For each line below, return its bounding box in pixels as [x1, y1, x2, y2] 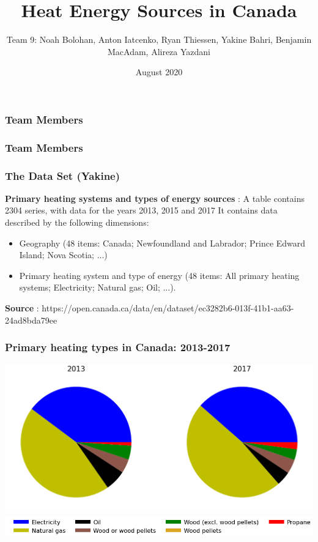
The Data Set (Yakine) [5, 168, 120, 183]
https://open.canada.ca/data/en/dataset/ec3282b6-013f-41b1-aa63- [42, 302, 294, 314]
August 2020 [135, 65, 183, 78]
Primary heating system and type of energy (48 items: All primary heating [19, 269, 300, 281]
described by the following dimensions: [5, 216, 149, 229]
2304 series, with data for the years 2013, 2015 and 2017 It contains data [5, 204, 278, 217]
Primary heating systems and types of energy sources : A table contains [5, 191, 305, 204]
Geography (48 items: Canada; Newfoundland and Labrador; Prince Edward [19, 236, 306, 249]
